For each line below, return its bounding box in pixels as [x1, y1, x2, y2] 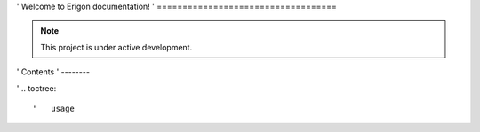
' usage [32, 103, 75, 113]
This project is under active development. [40, 42, 193, 52]
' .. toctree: [16, 82, 57, 93]
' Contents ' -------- [16, 66, 91, 77]
